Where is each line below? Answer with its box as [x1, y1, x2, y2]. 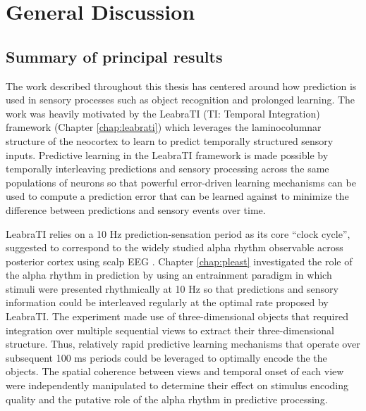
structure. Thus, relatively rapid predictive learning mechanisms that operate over [6, 336, 360, 351]
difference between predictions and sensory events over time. [6, 202, 266, 217]
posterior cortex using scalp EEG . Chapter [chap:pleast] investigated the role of [6, 253, 353, 268]
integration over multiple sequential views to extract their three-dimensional [6, 322, 334, 337]
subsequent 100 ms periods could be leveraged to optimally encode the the [6, 350, 327, 365]
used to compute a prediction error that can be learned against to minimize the [6, 189, 349, 203]
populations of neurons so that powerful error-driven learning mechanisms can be [6, 175, 356, 189]
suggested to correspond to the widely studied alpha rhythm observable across [6, 240, 343, 255]
